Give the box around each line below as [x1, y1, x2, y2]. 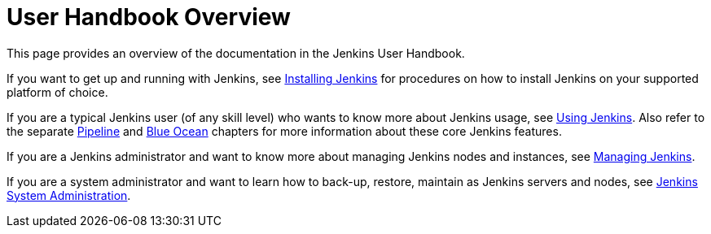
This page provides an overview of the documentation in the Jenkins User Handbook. [7, 45, 465, 60]
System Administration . [7, 188, 131, 202]
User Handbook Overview [7, 3, 291, 31]
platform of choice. [7, 84, 108, 99]
